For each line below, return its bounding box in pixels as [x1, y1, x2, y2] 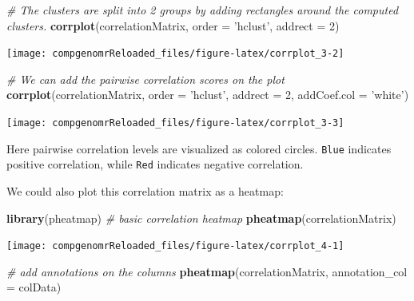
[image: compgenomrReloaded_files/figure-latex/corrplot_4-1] [6, 240, 344, 252]
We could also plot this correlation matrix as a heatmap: [6, 183, 284, 199]
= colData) [6, 279, 62, 295]
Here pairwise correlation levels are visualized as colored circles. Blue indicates [6, 140, 392, 156]
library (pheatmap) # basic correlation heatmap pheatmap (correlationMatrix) [6, 209, 396, 226]
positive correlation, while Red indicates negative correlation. [6, 156, 304, 172]
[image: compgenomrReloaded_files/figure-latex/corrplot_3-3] [6, 117, 344, 129]
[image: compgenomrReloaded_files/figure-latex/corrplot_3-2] [6, 48, 344, 60]
